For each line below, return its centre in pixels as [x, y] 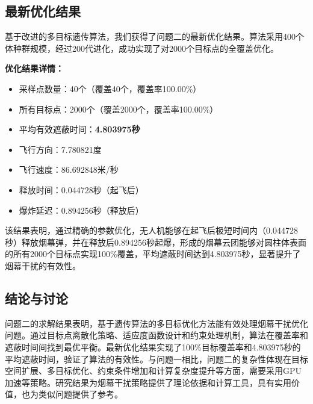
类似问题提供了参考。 [80, 394]
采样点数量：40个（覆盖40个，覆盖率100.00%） [110, 88]
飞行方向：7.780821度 [60, 149]
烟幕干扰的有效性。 [43, 265]
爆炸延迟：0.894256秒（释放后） [81, 210]
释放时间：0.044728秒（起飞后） [81, 189]
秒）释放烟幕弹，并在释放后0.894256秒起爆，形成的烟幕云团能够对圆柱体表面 [156, 242]
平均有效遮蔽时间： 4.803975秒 [79, 129]
